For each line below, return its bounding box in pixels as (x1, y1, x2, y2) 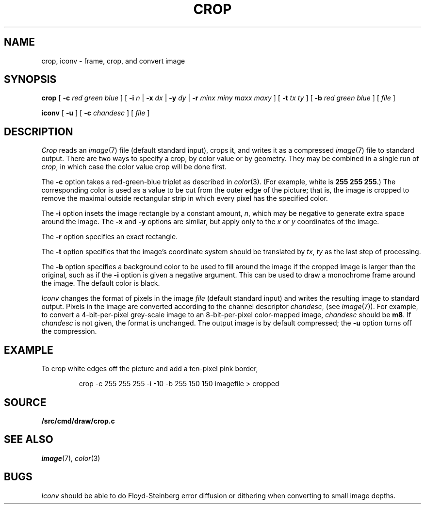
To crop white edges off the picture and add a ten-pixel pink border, (41, 364, 258, 373)
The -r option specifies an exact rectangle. (41, 232, 178, 241)
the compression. (41, 327, 97, 336)
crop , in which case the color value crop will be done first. (41, 163, 227, 171)
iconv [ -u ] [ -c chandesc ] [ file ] (41, 109, 150, 117)
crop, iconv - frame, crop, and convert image (41, 56, 185, 65)
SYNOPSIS (4, 73, 57, 86)
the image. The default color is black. (41, 279, 160, 288)
